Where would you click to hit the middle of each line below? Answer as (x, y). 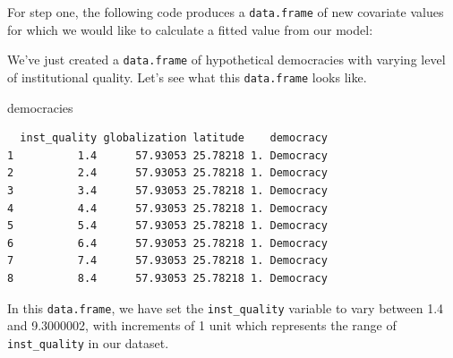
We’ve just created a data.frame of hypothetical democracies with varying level (226, 60)
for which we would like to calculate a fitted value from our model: (190, 29)
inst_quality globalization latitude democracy (174, 138)
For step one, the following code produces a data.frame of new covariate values (226, 12)
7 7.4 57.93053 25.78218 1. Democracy (167, 261)
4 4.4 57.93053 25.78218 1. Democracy (167, 208)
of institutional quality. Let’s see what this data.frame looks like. (187, 77)
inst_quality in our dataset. (88, 342)
